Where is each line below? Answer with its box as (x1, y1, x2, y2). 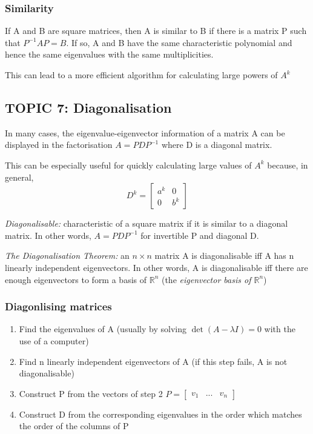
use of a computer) (19, 334, 89, 347)
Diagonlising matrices (5, 299, 112, 314)
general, (5, 170, 34, 183)
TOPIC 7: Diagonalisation (5, 98, 172, 116)
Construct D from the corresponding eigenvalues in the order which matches (19, 407, 302, 420)
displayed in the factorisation (5, 138, 113, 151)
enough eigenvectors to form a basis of (5, 273, 147, 285)
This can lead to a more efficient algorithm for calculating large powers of (5, 68, 278, 81)
